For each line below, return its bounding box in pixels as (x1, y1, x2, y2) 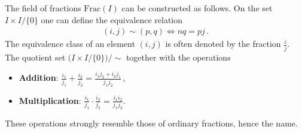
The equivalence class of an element (5, 37, 135, 50)
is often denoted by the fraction (165, 37, 281, 50)
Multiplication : (19, 94, 81, 106)
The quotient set (5, 50, 66, 63)
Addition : (19, 71, 59, 84)
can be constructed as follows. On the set (121, 2, 273, 14)
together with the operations (126, 50, 231, 63)
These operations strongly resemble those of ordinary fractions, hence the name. (5, 116, 298, 129)
